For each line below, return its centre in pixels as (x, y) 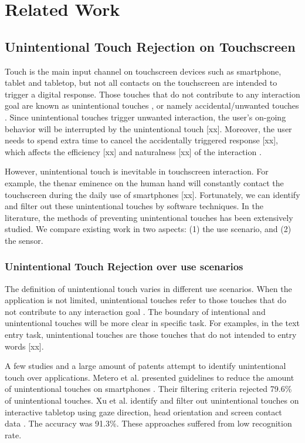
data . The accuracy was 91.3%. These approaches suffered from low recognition (148, 423)
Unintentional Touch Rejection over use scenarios (124, 266)
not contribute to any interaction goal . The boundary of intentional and (135, 311)
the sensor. (24, 240)
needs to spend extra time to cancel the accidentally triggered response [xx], (141, 140)
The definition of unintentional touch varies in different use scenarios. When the (148, 288)
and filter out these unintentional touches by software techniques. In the (134, 206)
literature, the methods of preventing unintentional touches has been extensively (149, 217)
